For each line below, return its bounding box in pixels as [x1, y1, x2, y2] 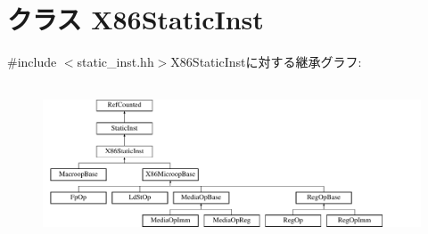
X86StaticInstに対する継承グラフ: [170, 52, 362, 71]
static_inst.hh [77, 52, 154, 71]
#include [7, 52, 57, 71]
